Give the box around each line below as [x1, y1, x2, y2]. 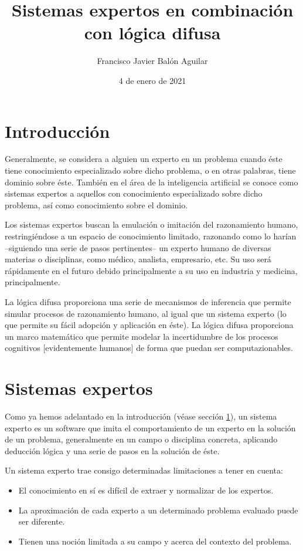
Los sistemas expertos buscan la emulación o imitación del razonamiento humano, [5, 218, 298, 231]
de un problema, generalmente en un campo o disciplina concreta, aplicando [5, 433, 278, 445]
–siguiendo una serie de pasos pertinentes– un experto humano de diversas [5, 241, 271, 253]
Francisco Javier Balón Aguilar [97, 55, 208, 67]
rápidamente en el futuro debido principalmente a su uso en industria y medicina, [5, 264, 298, 276]
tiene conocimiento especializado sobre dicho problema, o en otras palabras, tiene [5, 164, 296, 177]
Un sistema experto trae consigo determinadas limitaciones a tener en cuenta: [5, 464, 283, 476]
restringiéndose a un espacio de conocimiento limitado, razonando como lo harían [5, 230, 297, 242]
